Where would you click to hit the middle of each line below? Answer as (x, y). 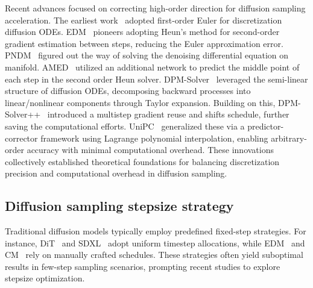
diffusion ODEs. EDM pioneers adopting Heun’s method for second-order (142, 32)
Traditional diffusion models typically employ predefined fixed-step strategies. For (156, 231)
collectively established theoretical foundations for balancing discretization (142, 161)
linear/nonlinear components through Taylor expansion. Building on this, (140, 102)
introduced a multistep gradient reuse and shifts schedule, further (168, 114)
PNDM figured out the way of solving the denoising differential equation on (147, 55)
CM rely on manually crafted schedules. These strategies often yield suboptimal (154, 255)
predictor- (266, 126)
